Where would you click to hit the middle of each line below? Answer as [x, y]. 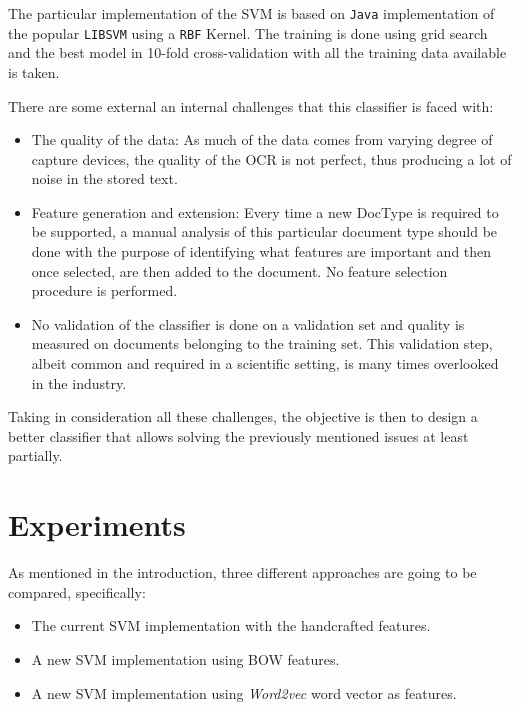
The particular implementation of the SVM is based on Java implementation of [251, 13]
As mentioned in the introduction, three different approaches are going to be [242, 572]
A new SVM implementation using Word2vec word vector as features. [244, 692]
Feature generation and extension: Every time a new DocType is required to [265, 211]
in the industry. [79, 382]
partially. [35, 455]
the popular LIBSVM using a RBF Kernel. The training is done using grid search [248, 32]
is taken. [34, 71]
